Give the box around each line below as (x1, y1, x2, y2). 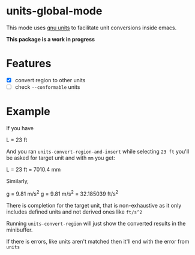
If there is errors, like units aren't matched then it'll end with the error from (6, 238, 190, 245)
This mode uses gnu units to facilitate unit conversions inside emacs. (6, 24, 177, 31)
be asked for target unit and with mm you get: (6, 154, 115, 161)
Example (6, 105, 50, 118)
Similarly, (6, 177, 29, 184)
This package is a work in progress (6, 35, 95, 43)
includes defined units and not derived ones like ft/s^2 (6, 208, 143, 215)
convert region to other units (14, 76, 86, 83)
